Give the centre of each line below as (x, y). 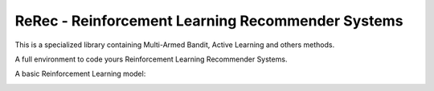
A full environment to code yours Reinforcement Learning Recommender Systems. (151, 59)
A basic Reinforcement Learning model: (80, 74)
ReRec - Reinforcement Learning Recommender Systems (209, 21)
